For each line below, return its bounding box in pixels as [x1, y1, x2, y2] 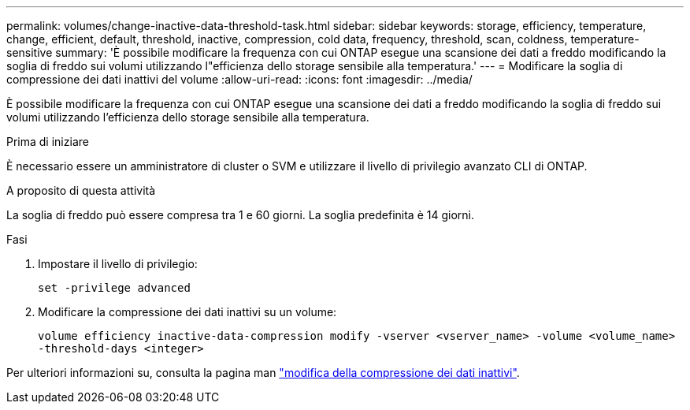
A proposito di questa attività [6, 184, 156, 197]
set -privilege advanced [38, 281, 191, 294]
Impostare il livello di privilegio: [38, 257, 198, 270]
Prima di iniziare [6, 135, 89, 148]
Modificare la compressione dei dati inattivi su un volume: [38, 305, 337, 319]
